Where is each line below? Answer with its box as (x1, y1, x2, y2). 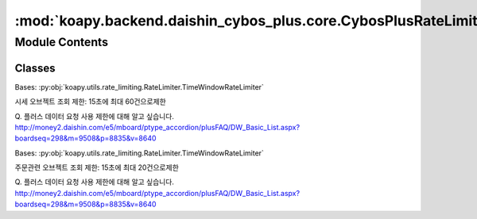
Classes (14, 61, 56, 75)
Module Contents (14, 35, 109, 49)
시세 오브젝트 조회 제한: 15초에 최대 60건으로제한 (14, 97, 166, 106)
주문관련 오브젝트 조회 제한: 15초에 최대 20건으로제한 (14, 163, 179, 172)
